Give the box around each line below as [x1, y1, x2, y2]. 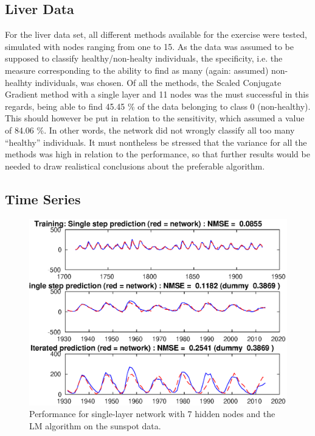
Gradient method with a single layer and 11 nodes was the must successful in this [5, 88, 309, 101]
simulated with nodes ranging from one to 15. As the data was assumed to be [5, 40, 294, 52]
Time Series [5, 189, 81, 208]
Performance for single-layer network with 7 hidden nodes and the [29, 407, 275, 420]
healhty [5, 76, 32, 88]
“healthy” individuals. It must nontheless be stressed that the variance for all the [5, 135, 307, 148]
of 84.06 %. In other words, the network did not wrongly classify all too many [5, 123, 295, 136]
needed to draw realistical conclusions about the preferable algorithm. [5, 159, 265, 172]
